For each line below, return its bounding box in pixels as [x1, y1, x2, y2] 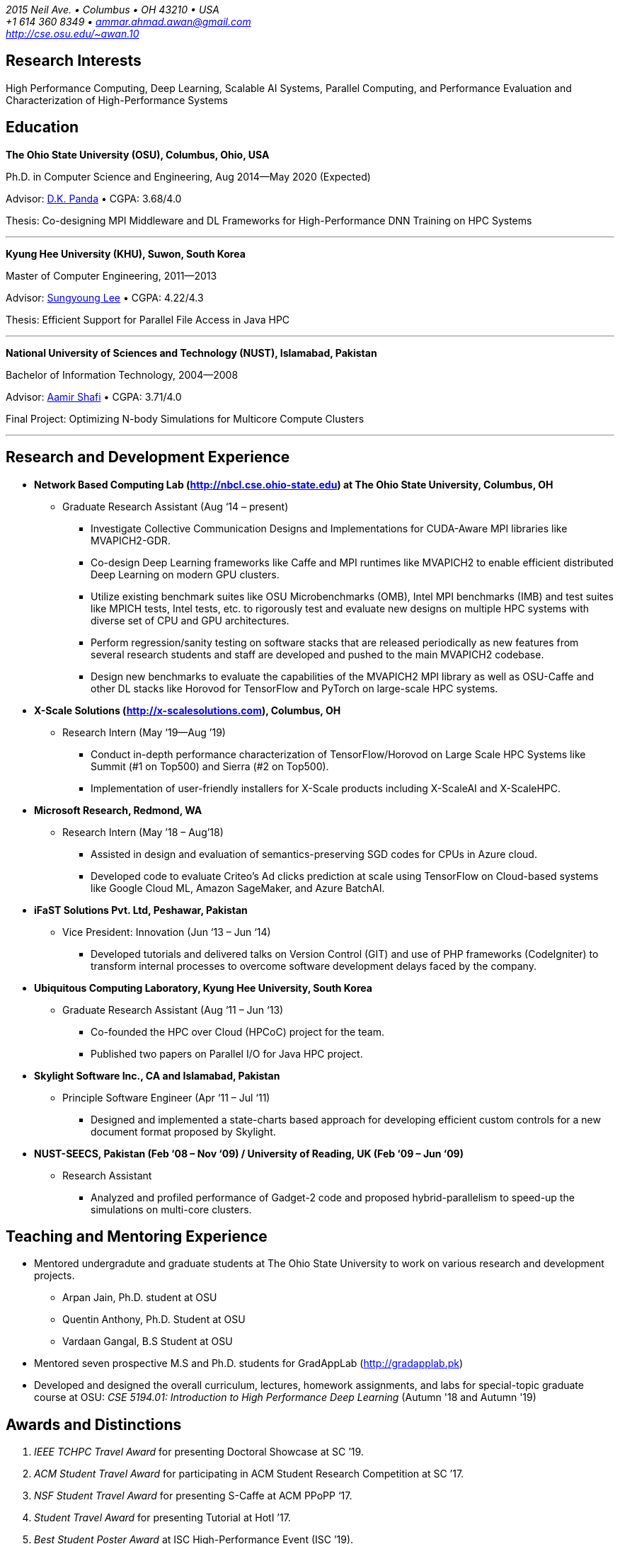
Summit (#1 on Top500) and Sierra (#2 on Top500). [91, 760, 329, 772]
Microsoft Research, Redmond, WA [34, 804, 202, 816]
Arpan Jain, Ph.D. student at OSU [62, 1291, 217, 1304]
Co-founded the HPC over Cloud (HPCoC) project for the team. [91, 1025, 385, 1038]
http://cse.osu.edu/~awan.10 [6, 28, 139, 40]
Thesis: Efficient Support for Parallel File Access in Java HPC [6, 313, 290, 326]
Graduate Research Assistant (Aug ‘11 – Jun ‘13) [62, 1003, 284, 1016]
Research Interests [6, 52, 142, 70]
